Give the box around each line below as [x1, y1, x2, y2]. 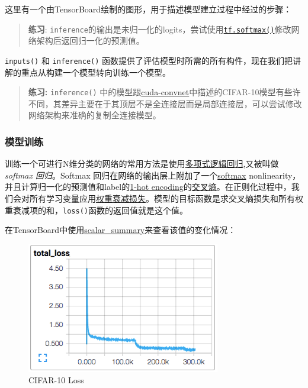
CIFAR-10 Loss [28, 374, 84, 386]
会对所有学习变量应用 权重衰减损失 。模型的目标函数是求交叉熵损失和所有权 [12, 192, 303, 204]
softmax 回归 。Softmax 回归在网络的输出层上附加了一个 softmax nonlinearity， [5, 169, 301, 181]
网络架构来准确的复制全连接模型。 [28, 109, 161, 121]
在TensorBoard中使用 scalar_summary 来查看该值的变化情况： [5, 224, 236, 236]
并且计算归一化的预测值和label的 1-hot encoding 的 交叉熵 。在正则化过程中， [5, 180, 291, 193]
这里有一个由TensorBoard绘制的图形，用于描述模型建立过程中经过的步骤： [5, 3, 292, 15]
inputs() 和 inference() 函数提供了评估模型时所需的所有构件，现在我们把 [5, 54, 293, 66]
